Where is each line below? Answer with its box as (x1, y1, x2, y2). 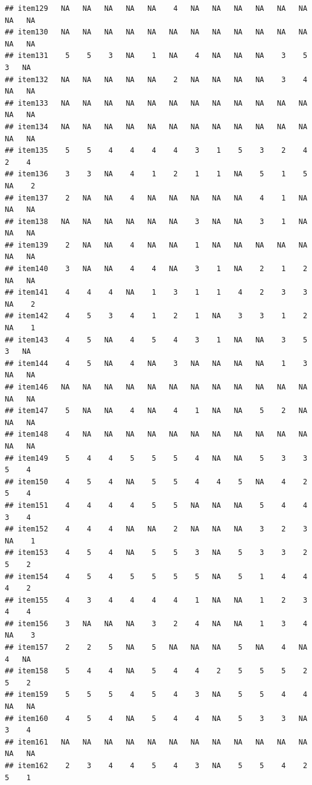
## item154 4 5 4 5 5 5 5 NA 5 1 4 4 (5, 572, 308, 581)
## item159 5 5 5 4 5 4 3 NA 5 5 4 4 (5, 690, 308, 699)
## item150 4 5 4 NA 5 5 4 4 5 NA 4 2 (5, 477, 308, 486)
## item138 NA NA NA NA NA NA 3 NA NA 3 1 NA (5, 217, 308, 226)
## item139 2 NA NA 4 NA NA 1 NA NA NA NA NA (5, 240, 308, 249)
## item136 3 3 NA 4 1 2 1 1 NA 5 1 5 (5, 170, 308, 179)
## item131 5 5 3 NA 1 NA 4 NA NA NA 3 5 (5, 51, 308, 60)
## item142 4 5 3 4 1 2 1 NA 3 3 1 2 (5, 312, 308, 321)
